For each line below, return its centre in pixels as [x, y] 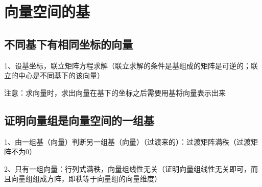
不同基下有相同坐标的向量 [68, 44]
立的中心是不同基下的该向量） [54, 75]
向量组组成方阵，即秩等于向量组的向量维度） [86, 179]
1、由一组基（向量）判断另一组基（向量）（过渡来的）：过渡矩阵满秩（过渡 [127, 141]
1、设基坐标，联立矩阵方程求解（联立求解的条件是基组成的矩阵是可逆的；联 [131, 65]
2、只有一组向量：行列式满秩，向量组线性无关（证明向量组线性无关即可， [127, 168]
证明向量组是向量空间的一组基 [79, 120]
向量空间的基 [47, 11]
